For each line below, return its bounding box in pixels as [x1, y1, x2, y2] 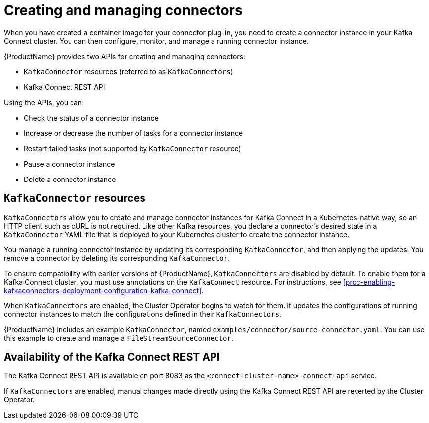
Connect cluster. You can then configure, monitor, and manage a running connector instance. [4, 36, 309, 45]
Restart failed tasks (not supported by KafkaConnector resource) [24, 144, 241, 153]
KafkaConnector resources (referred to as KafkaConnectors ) [24, 67, 233, 76]
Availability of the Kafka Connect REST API [4, 351, 220, 363]
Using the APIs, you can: [4, 98, 84, 107]
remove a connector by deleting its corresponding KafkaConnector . [4, 253, 230, 262]
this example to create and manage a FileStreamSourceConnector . [4, 333, 233, 342]
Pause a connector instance [24, 159, 115, 168]
